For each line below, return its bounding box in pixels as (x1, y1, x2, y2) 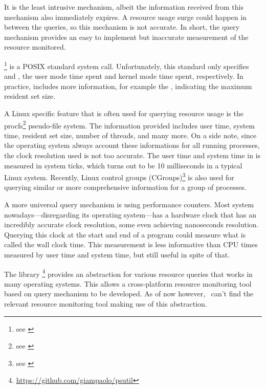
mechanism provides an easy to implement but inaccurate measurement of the (4, 31, 249, 42)
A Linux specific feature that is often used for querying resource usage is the (4, 108, 243, 118)
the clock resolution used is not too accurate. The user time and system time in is (4, 150, 261, 161)
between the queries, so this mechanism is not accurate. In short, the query (4, 21, 240, 32)
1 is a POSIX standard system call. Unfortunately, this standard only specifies (4, 59, 249, 71)
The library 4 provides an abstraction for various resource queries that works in (4, 267, 253, 279)
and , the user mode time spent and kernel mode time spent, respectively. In (4, 71, 243, 81)
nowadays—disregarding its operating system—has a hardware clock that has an (4, 209, 257, 220)
